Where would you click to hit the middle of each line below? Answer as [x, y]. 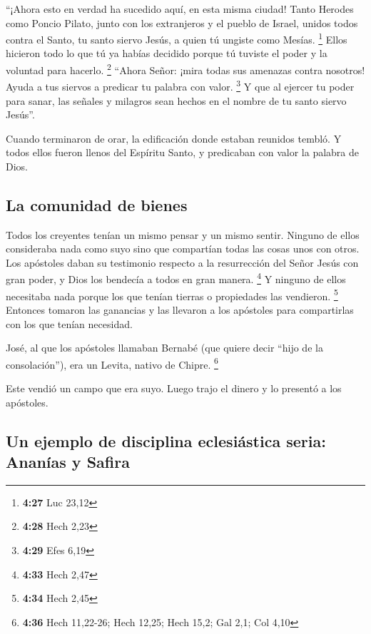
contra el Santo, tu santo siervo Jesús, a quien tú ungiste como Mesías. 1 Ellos [177, 38]
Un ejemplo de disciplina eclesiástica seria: [166, 440]
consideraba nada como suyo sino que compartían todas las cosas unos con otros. [183, 249]
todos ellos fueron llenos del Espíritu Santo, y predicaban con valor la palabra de [183, 152]
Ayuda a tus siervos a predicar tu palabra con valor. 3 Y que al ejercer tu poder [180, 85]
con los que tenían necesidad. [69, 323]
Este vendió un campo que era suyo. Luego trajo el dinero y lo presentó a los [174, 388]
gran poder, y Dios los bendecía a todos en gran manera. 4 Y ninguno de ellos [176, 278]
